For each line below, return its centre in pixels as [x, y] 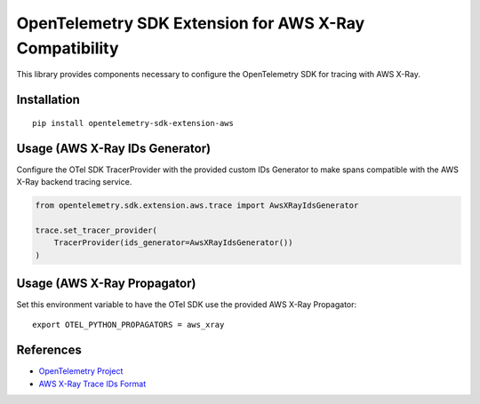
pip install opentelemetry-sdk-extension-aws [133, 123]
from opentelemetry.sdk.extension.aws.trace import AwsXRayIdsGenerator [197, 206]
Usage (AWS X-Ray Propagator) [106, 283]
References [49, 350]
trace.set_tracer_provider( [96, 230]
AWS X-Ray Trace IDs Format [92, 384]
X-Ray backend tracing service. [74, 182]
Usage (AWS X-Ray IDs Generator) [114, 148]
